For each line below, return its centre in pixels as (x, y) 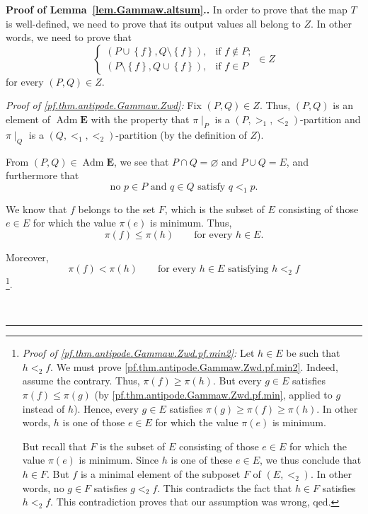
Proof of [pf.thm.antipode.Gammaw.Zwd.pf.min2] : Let (138, 353)
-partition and (330, 119)
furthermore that (42, 175)
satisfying (248, 269)
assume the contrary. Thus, (81, 381)
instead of (44, 408)
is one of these (202, 460)
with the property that (140, 119)
